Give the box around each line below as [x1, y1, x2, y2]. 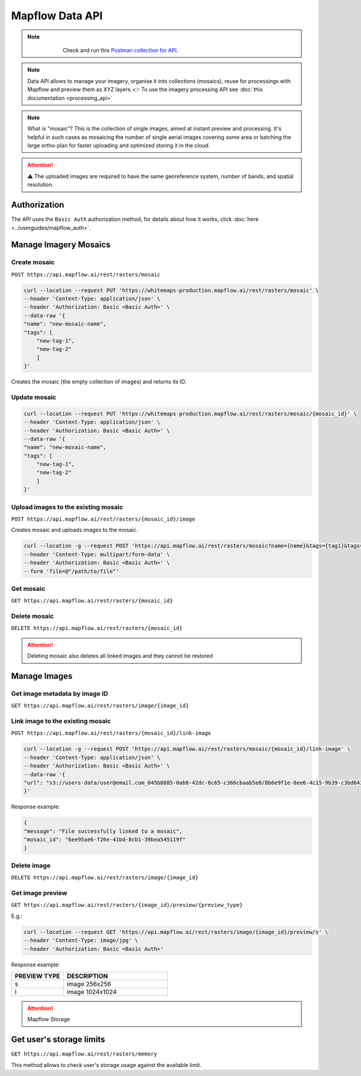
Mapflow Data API [11, 9, 103, 22]
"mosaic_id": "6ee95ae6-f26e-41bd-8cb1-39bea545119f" [23, 836, 186, 843]
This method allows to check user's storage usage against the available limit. [11, 1061, 202, 1068]
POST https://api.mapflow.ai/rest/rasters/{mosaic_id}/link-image [11, 730, 212, 737]
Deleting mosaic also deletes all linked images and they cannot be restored [27, 652, 213, 660]
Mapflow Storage [27, 1016, 70, 1023]
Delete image [11, 861, 51, 870]
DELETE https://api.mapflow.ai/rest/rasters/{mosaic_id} [11, 625, 183, 632]
